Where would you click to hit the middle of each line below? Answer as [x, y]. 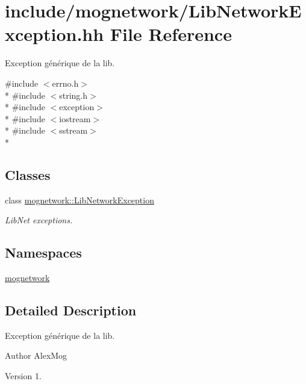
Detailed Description [71, 310]
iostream [75, 118]
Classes [28, 174]
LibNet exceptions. [39, 220]
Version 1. [23, 376]
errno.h [65, 83]
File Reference [171, 34]
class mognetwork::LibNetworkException [80, 200]
